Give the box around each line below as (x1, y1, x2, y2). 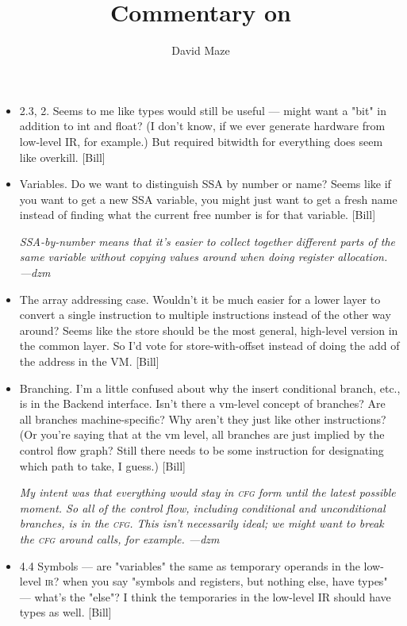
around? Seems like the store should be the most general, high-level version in (19, 321, 398, 338)
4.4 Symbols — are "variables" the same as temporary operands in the (19, 557, 360, 574)
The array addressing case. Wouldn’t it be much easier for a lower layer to (19, 290, 381, 307)
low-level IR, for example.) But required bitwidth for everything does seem (19, 132, 383, 149)
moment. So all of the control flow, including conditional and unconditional (19, 499, 386, 516)
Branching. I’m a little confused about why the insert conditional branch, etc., (19, 379, 401, 396)
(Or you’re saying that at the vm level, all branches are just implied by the (19, 426, 385, 443)
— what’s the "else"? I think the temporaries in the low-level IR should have (19, 588, 391, 605)
